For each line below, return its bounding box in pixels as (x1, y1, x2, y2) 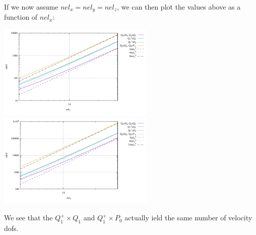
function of (4, 12, 38, 22)
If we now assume (4, 2, 58, 12)
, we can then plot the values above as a (117, 2, 241, 12)
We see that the (4, 212, 53, 223)
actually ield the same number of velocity (124, 212, 252, 223)
